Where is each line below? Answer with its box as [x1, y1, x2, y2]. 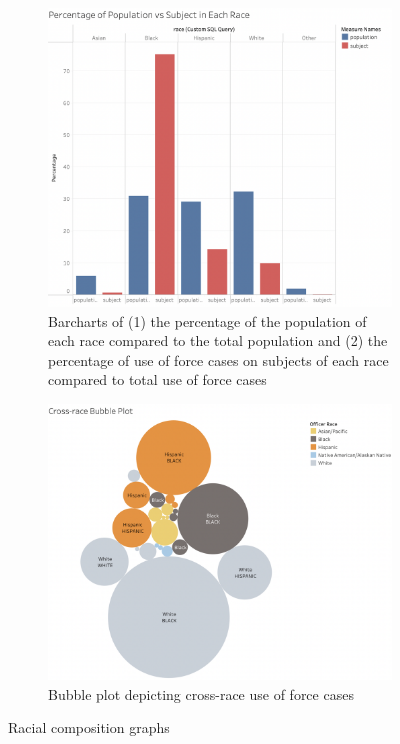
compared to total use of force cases [48, 369, 267, 390]
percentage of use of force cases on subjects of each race [48, 349, 389, 370]
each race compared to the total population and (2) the [48, 330, 388, 351]
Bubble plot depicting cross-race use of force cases [48, 683, 354, 704]
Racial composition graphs [8, 717, 170, 738]
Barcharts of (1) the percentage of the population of [48, 310, 367, 331]
